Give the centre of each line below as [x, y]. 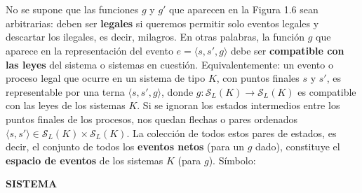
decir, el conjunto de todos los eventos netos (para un [125, 146]
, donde [177, 91]
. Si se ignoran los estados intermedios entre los [239, 105]
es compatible [327, 91]
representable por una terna [65, 91]
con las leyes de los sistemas [66, 105]
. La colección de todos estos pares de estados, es [232, 133]
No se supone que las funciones [72, 9]
